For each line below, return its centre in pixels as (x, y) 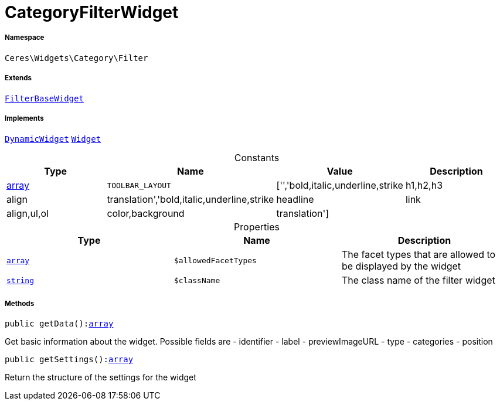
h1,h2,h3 (424, 186)
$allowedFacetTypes (215, 260)
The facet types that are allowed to (419, 255)
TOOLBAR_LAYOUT (139, 185)
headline (295, 200)
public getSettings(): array (69, 360)
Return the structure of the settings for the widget (101, 377)
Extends (18, 78)
